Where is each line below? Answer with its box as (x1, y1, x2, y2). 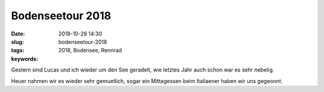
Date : (11, 30, 25, 37)
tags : (11, 47, 25, 54)
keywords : (11, 55, 38, 63)
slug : (11, 38, 24, 45)
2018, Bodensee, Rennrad (58, 47, 122, 54)
